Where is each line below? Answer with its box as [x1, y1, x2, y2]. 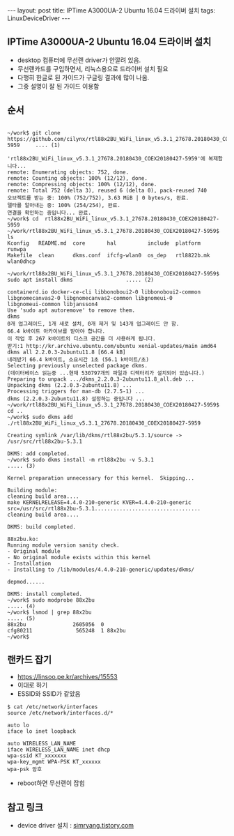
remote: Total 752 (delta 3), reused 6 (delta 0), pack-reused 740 [7, 187, 208, 194]
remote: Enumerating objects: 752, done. [7, 169, 130, 176]
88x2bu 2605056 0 [7, 621, 104, 628]
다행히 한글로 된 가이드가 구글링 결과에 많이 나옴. [17, 73, 150, 82]
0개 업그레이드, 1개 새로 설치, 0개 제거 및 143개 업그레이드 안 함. [7, 320, 180, 327]
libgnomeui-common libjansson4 [7, 301, 98, 307]
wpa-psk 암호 [7, 766, 42, 773]
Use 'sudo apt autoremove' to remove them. [7, 307, 136, 314]
